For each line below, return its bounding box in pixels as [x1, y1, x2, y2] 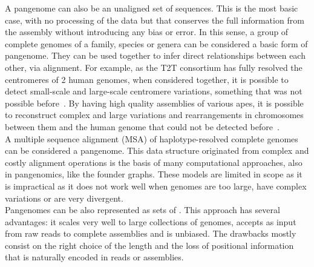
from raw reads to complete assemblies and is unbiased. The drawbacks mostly [5, 227, 296, 240]
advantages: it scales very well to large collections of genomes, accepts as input [5, 215, 296, 228]
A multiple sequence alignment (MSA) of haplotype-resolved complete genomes [5, 132, 298, 145]
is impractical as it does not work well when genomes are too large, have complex [5, 179, 307, 192]
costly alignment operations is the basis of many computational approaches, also [5, 156, 303, 168]
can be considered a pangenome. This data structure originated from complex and [5, 144, 309, 157]
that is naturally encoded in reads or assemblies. [5, 251, 184, 263]
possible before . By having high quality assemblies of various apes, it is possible [5, 96, 304, 109]
